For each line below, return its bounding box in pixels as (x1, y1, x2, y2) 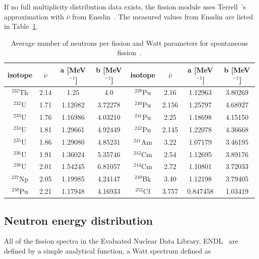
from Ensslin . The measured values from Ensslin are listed (72, 11, 254, 21)
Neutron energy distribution (4, 212, 153, 228)
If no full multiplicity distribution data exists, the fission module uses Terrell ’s (4, 1, 246, 11)
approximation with (4, 11, 64, 21)
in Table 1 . (4, 21, 38, 31)
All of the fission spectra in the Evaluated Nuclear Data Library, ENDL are (4, 236, 238, 246)
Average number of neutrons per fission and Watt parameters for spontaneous (11, 37, 248, 48)
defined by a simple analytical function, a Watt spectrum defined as (4, 246, 211, 256)
